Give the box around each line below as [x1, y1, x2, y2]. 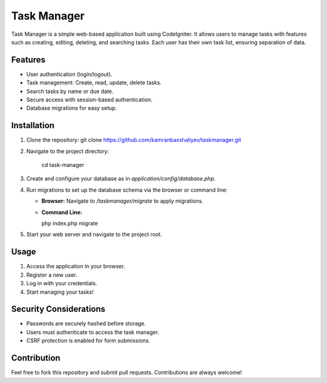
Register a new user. [26, 271, 78, 279]
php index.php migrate [41, 220, 98, 227]
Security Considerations [11, 304, 106, 314]
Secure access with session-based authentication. [26, 96, 153, 103]
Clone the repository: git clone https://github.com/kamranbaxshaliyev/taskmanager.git [26, 137, 242, 144]
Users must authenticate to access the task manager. [26, 328, 160, 336]
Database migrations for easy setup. [26, 104, 117, 112]
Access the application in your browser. [26, 263, 125, 270]
